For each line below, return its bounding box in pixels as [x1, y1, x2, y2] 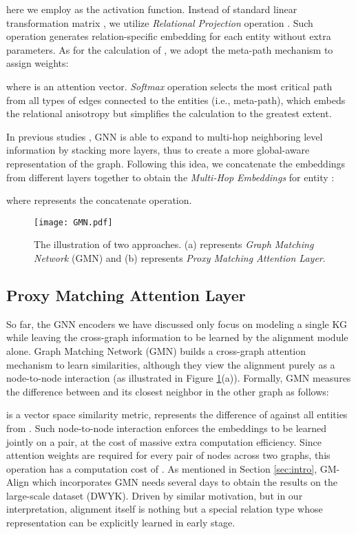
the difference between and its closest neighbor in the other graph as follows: [6, 384, 329, 398]
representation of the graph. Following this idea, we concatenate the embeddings [6, 156, 346, 170]
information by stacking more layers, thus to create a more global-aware [6, 143, 310, 157]
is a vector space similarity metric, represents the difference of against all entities [6, 407, 348, 422]
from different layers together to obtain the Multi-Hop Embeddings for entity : [6, 170, 335, 184]
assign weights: [6, 56, 69, 70]
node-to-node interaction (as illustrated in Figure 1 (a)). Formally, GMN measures [6, 371, 351, 385]
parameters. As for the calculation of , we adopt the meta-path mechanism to [6, 42, 333, 57]
